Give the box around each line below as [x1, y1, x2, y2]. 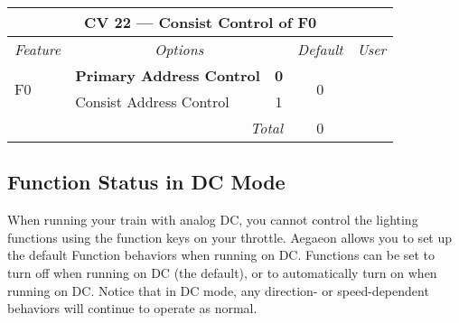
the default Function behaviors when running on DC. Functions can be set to [7, 245, 436, 264]
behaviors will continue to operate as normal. [7, 299, 258, 318]
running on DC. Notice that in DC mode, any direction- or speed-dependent [7, 281, 429, 300]
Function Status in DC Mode [7, 168, 286, 196]
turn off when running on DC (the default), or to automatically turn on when [7, 263, 437, 281]
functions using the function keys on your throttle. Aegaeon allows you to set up [7, 227, 453, 246]
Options [154, 39, 204, 60]
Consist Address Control [75, 91, 229, 112]
